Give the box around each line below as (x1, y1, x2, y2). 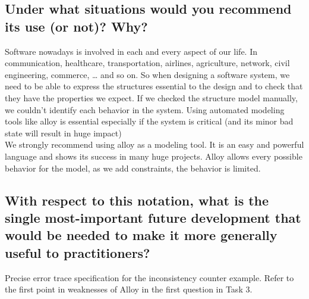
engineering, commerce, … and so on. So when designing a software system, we (5, 68, 290, 80)
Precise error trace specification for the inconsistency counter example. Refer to (5, 271, 294, 284)
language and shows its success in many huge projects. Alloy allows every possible (5, 149, 302, 162)
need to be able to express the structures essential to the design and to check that (5, 80, 303, 92)
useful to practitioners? (5, 243, 150, 261)
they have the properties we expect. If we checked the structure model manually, (5, 91, 298, 104)
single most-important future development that (5, 208, 301, 226)
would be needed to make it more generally (5, 226, 278, 244)
